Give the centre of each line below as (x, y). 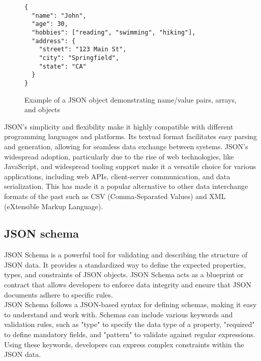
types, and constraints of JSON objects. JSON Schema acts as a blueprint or (124, 274)
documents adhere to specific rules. (59, 294)
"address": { (54, 41)
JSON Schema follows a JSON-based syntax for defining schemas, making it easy (130, 304)
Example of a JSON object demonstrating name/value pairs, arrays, (130, 99)
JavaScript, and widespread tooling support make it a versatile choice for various (130, 166)
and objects (42, 109)
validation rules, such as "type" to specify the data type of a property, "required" (129, 324)
